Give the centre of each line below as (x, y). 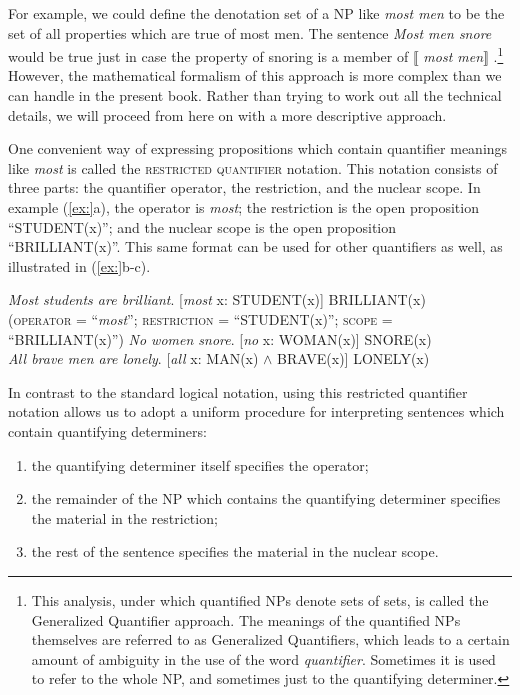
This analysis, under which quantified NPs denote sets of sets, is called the (260, 599)
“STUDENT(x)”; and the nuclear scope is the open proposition (202, 226)
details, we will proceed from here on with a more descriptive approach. (227, 114)
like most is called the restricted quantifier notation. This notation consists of (253, 167)
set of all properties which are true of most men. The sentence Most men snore (250, 32)
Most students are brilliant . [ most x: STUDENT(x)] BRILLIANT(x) (217, 299)
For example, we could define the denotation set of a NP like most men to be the (256, 13)
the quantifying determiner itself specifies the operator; (200, 464)
